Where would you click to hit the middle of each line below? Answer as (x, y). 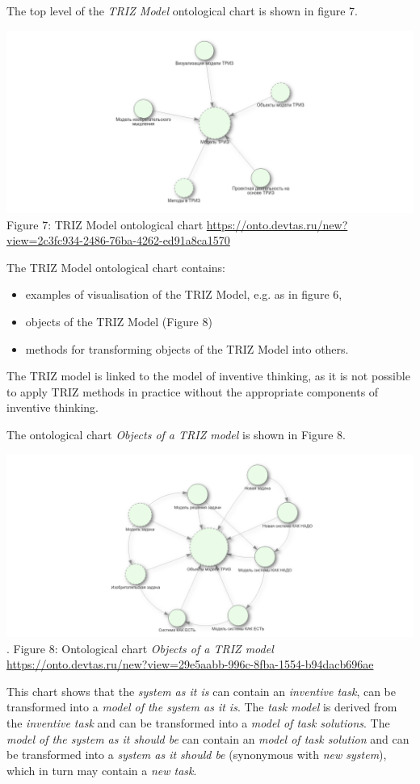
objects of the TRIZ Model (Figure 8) (119, 321)
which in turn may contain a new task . (102, 770)
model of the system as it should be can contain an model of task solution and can (208, 738)
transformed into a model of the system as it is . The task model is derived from (202, 707)
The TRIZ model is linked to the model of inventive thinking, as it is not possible (208, 376)
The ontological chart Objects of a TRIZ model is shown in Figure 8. (176, 434)
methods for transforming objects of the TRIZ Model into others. (187, 348)
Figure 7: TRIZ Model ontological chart (105, 224)
